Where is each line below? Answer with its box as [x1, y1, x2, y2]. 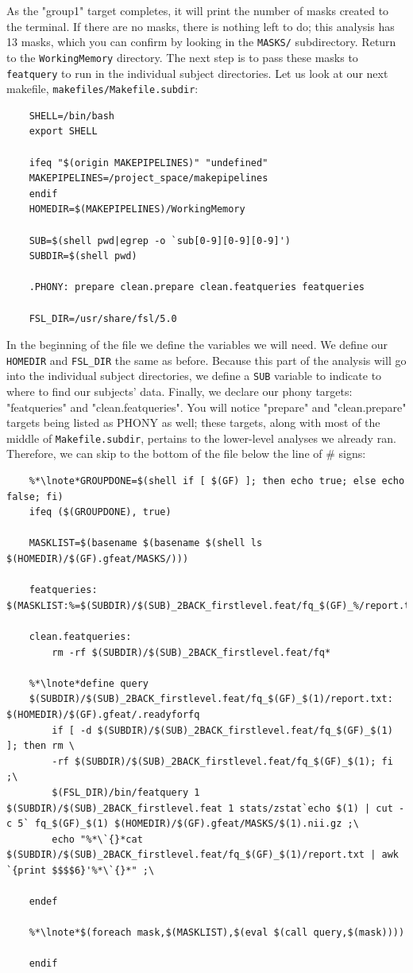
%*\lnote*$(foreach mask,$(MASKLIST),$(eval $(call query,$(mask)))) [29, 927, 405, 939]
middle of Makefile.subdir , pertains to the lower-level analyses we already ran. [6, 429, 396, 446]
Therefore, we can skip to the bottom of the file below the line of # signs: [6, 445, 366, 462]
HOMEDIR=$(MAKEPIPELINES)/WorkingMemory [29, 204, 245, 215]
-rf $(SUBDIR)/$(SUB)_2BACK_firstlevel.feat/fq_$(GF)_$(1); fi [52, 755, 393, 767]
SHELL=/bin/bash [29, 110, 115, 122]
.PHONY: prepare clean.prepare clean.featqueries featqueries [29, 281, 365, 293]
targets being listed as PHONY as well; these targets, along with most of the [6, 414, 380, 431]
